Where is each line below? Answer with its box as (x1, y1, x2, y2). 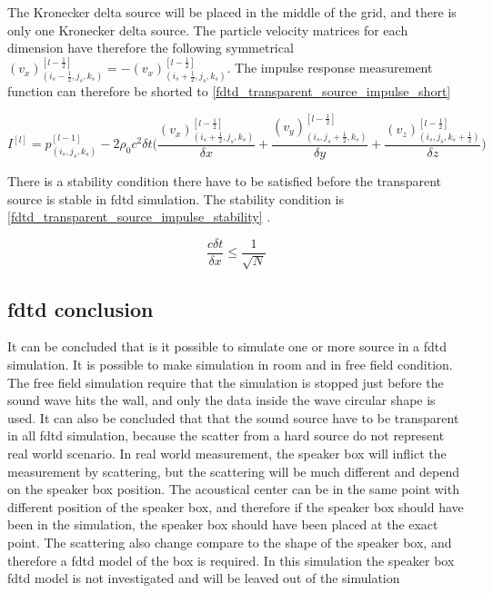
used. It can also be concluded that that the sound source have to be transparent (7, 408, 459, 427)
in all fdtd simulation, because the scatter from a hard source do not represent (7, 426, 445, 445)
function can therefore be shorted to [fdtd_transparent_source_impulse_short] (7, 82, 451, 101)
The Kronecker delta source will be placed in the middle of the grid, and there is (7, 3, 457, 21)
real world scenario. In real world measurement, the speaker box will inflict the (7, 443, 447, 462)
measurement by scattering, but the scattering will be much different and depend (7, 461, 459, 480)
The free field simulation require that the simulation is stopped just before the (7, 372, 444, 391)
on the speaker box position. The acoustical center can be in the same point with (7, 479, 459, 499)
